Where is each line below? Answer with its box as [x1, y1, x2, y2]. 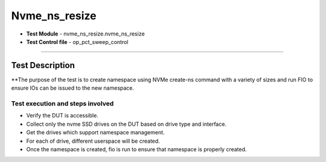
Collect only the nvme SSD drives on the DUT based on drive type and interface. [26, 120, 226, 128]
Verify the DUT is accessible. [26, 112, 99, 119]
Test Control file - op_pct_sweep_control [26, 38, 129, 45]
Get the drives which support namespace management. [26, 129, 165, 136]
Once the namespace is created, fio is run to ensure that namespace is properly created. [26, 145, 247, 153]
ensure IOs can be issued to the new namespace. [11, 84, 135, 92]
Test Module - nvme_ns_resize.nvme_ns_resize [26, 30, 145, 37]
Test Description [11, 60, 75, 70]
